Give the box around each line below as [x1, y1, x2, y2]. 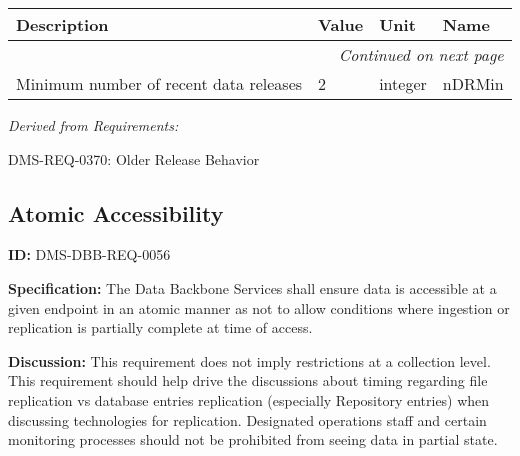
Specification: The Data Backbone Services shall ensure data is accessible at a [8, 277, 497, 298]
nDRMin [442, 72, 504, 95]
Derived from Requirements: [8, 115, 179, 135]
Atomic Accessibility [8, 197, 224, 228]
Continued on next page [338, 43, 504, 66]
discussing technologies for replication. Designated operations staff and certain [8, 409, 487, 430]
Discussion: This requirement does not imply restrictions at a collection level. [8, 350, 491, 371]
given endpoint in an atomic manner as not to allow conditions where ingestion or [8, 297, 510, 318]
